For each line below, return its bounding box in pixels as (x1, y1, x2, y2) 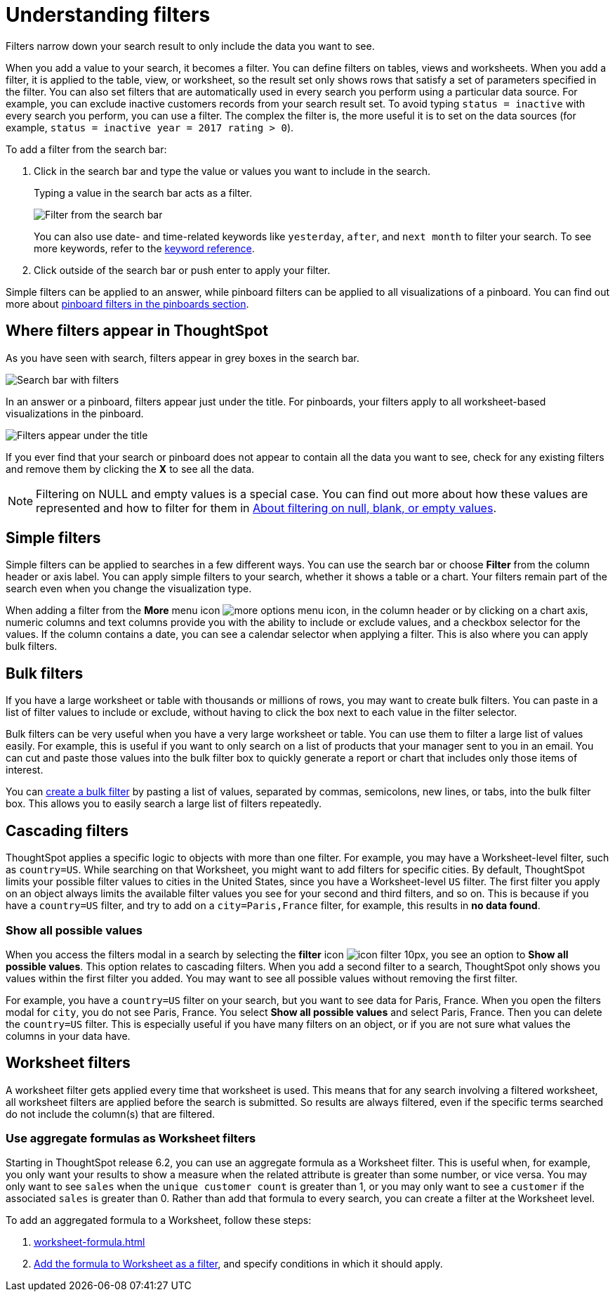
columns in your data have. (6, 1029, 131, 1042)
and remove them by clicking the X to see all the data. (6, 462, 255, 475)
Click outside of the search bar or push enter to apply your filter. (34, 263, 331, 276)
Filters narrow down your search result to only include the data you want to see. (6, 39, 375, 52)
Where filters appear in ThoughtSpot (6, 322, 268, 340)
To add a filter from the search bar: (6, 143, 167, 155)
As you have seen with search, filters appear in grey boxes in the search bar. (6, 351, 359, 364)
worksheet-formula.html (34, 1236, 145, 1249)
